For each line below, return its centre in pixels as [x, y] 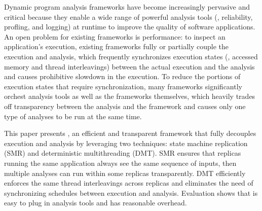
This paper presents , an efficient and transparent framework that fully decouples [130, 133]
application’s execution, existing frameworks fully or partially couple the [116, 46]
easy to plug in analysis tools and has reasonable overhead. [96, 203]
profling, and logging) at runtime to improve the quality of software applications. [130, 27]
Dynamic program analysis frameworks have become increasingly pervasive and [127, 7]
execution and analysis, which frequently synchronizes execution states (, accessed [131, 56]
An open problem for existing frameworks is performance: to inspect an [115, 36]
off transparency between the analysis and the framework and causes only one [125, 106]
